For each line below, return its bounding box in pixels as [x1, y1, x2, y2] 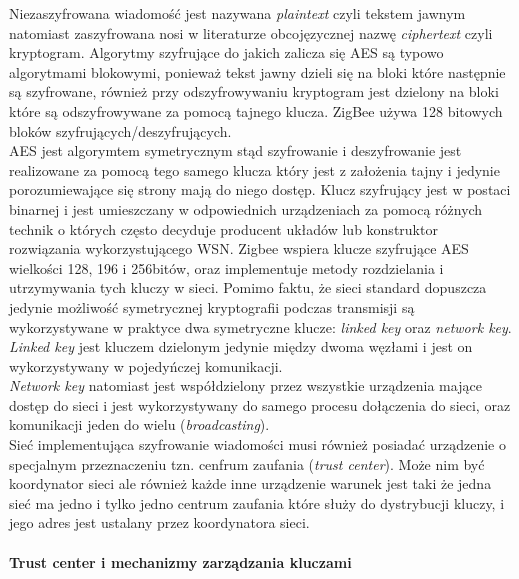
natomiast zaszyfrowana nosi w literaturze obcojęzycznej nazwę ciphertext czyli [9, 22, 493, 43]
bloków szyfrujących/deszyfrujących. [9, 120, 232, 141]
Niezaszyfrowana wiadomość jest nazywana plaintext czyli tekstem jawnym [9, 3, 466, 23]
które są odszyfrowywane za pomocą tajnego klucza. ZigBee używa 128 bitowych [9, 100, 503, 121]
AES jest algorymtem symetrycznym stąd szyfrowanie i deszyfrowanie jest [9, 140, 462, 161]
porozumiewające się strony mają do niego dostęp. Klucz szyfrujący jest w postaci [9, 179, 511, 200]
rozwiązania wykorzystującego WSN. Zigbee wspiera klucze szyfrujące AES [9, 238, 469, 259]
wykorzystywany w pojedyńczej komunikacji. [9, 355, 283, 376]
